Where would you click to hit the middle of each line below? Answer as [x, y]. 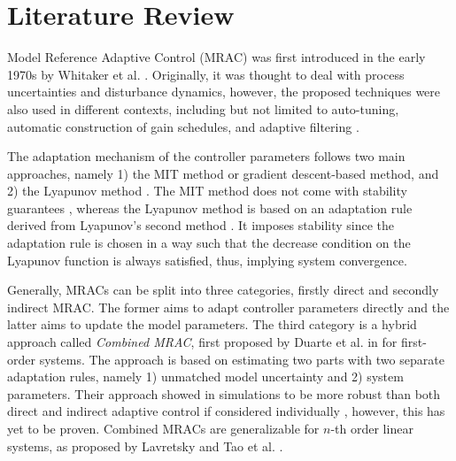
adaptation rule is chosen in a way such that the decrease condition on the [209, 243]
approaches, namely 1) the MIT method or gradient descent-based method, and [223, 173]
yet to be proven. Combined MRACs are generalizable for [163, 428]
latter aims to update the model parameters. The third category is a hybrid [212, 324]
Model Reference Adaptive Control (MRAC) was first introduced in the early [216, 57]
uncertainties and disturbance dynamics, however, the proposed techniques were [224, 92]
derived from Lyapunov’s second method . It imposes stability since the [201, 225]
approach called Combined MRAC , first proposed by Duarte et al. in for [202, 342]
